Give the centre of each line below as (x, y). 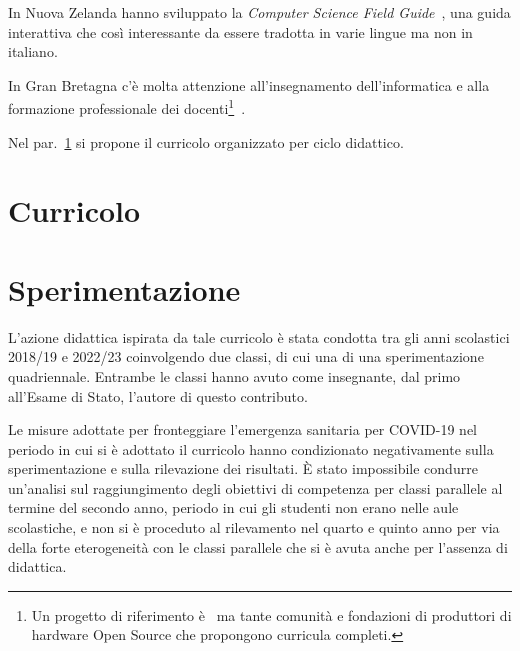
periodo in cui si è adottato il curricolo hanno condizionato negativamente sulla (251, 448)
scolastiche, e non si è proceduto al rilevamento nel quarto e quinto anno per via (254, 527)
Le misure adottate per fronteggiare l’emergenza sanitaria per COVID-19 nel (243, 429)
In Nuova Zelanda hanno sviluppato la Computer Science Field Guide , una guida (259, 12)
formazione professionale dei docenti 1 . (127, 107)
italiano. (33, 51)
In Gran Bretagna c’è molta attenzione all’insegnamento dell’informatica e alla (249, 84)
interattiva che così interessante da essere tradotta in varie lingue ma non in (240, 31)
